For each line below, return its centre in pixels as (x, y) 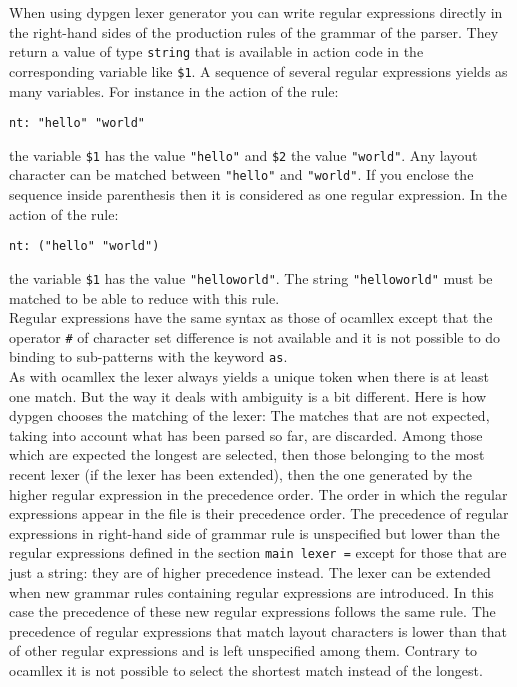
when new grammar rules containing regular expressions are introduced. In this (251, 591)
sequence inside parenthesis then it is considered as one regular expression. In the (258, 194)
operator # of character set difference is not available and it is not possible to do (255, 336)
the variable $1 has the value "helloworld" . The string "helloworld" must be (251, 277)
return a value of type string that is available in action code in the (216, 51)
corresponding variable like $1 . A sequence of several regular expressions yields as (258, 70)
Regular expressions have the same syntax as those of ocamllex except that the (251, 317)
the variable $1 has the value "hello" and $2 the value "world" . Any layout (243, 154)
